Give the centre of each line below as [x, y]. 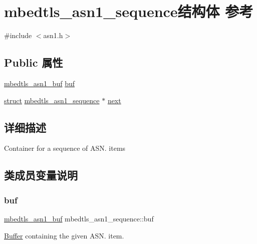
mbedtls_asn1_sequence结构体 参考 [129, 11]
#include [18, 35]
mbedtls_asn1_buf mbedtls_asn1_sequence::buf [79, 218]
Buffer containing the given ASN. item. [64, 235]
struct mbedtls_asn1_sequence [52, 100]
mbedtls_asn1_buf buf [39, 83]
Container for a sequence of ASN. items [65, 148]
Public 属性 [34, 62]
